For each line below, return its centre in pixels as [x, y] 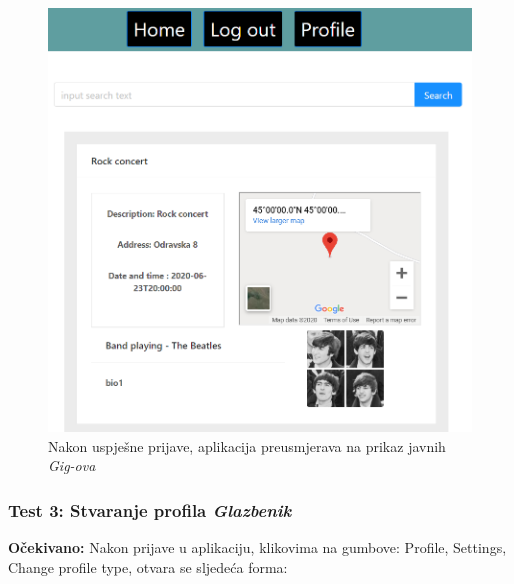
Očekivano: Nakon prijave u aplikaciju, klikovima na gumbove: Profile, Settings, [257, 547]
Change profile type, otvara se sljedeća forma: [148, 566]
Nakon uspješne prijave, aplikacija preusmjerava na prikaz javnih [247, 445]
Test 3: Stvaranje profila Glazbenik [150, 509]
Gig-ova [72, 465]
